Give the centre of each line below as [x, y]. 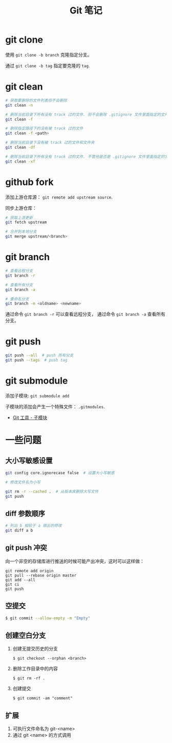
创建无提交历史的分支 [35, 649]
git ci [12, 584]
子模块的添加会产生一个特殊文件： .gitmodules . [55, 406]
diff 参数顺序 [25, 513]
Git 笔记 [86, 11]
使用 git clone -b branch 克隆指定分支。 [49, 55]
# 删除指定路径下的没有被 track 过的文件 [44, 129]
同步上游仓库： [21, 208]
